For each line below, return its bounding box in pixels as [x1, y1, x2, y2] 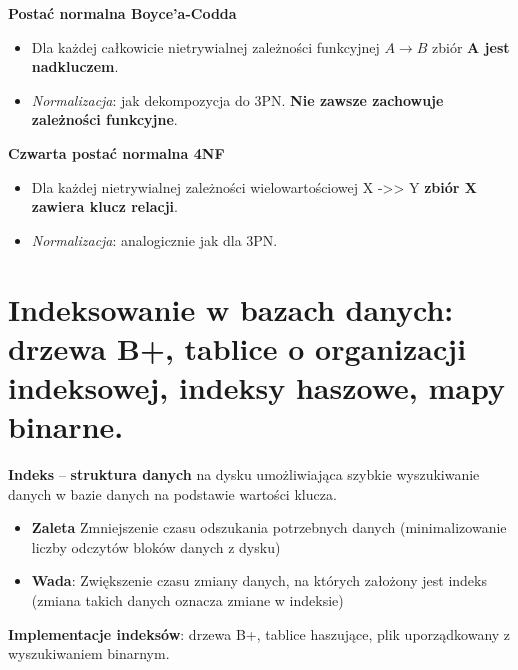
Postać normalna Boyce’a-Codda [8, 3, 237, 23]
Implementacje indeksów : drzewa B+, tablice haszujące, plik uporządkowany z [8, 623, 511, 644]
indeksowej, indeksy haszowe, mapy [8, 366, 505, 407]
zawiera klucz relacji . [31, 196, 178, 217]
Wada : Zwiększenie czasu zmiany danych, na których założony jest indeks [31, 570, 487, 591]
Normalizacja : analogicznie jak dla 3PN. [31, 229, 278, 250]
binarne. [8, 406, 124, 447]
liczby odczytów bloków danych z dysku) [31, 536, 281, 557]
